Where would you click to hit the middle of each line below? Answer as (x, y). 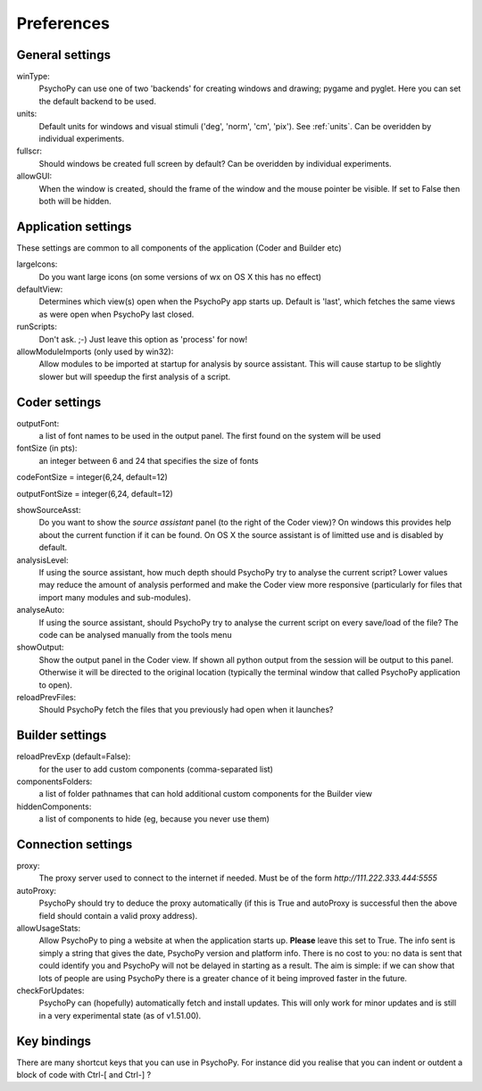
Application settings (74, 226)
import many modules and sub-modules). (115, 597)
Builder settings (62, 736)
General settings (64, 55)
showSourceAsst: (49, 510)
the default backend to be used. (97, 101)
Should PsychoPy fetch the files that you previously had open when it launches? (186, 710)
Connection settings (75, 844)
